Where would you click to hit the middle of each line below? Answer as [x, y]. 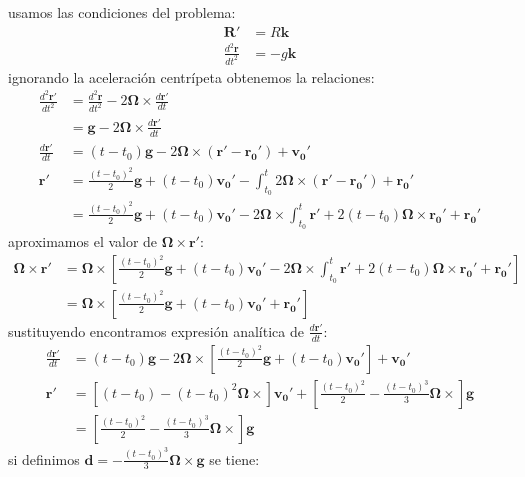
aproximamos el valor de [83, 241]
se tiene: [234, 458]
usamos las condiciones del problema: [122, 12]
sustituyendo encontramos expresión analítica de [156, 330]
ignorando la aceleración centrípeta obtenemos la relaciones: [191, 76]
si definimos [44, 458]
